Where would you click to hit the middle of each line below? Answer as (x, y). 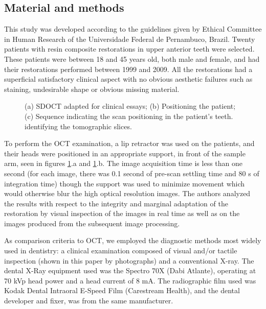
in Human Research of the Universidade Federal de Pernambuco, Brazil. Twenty (130, 39)
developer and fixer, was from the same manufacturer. (89, 301)
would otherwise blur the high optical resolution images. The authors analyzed (127, 193)
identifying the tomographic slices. (78, 126)
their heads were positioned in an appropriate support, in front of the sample (125, 153)
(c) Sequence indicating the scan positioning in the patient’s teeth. (129, 116)
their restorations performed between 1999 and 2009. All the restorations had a (128, 69)
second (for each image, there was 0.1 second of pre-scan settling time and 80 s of (132, 173)
